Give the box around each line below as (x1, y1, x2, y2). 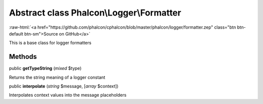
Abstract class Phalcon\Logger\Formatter (9, 7, 181, 18)
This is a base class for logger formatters (9, 40, 92, 46)
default (9, 31, 24, 36)
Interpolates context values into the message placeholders (9, 92, 127, 98)
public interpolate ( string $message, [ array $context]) (9, 83, 119, 89)
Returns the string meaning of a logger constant (9, 74, 106, 80)
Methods (9, 52, 37, 61)
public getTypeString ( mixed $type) (9, 66, 82, 71)
